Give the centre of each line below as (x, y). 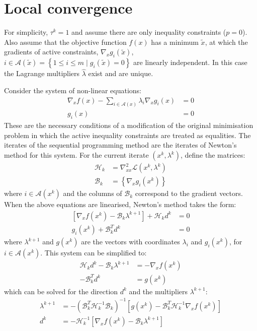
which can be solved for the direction (61, 291)
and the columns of (93, 193)
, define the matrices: (213, 155)
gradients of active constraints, (51, 52)
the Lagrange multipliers (42, 73)
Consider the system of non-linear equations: (73, 90)
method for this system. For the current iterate (76, 155)
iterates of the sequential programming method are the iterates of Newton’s (120, 145)
